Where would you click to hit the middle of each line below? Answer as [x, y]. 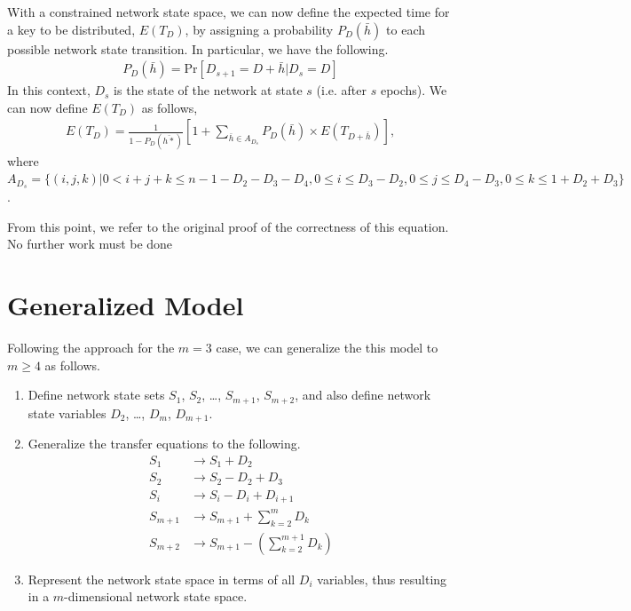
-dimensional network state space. [156, 596]
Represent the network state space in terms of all [162, 579]
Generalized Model [126, 305]
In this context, [49, 90]
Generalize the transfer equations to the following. [164, 444]
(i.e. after [342, 90]
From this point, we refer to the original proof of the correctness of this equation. [228, 226]
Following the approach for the [91, 348]
